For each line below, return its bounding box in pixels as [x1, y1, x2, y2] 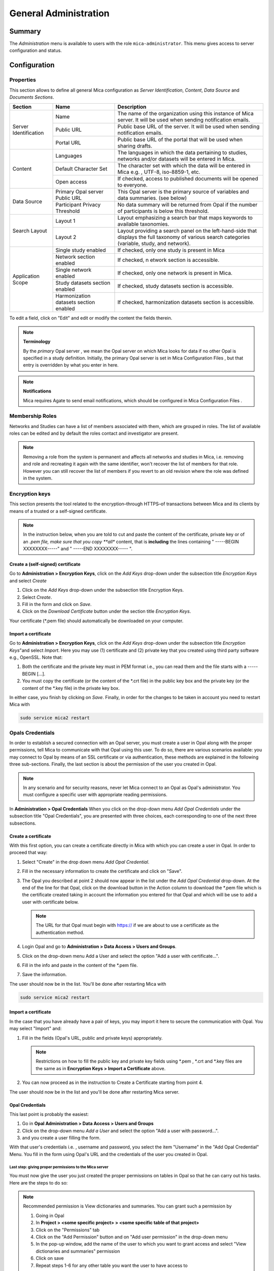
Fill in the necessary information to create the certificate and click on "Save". [22, 868, 183, 874]
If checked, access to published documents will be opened [117, 175, 258, 183]
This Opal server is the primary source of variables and [117, 188, 249, 195]
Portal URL [55, 139, 81, 146]
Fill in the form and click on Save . [22, 601, 92, 608]
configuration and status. [9, 47, 62, 53]
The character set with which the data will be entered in [117, 162, 251, 169]
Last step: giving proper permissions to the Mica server [9, 1164, 109, 1169]
